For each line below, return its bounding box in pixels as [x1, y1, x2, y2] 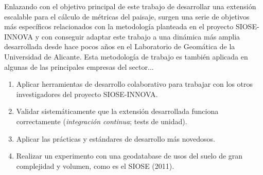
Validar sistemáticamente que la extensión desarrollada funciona [16, 106, 219, 116]
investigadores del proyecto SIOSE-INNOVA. [16, 88, 158, 99]
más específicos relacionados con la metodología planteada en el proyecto [4, 21, 234, 32]
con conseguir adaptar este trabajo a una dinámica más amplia [41, 31, 240, 42]
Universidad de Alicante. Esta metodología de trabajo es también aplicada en [4, 51, 248, 62]
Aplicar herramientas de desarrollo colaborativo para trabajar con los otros [16, 79, 253, 89]
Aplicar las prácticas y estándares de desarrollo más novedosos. [16, 133, 215, 144]
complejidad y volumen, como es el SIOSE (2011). [16, 160, 174, 171]
